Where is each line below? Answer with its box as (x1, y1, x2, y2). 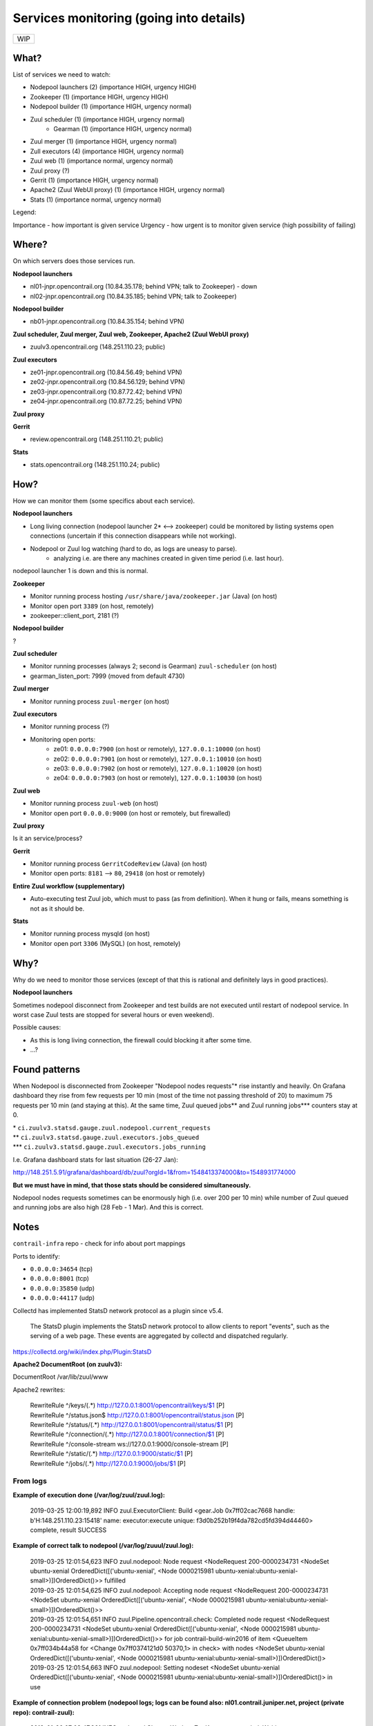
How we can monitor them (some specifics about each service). (12, 496, 195, 505)
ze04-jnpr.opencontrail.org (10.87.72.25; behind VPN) (30, 397, 182, 405)
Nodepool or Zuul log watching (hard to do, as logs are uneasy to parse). (30, 544, 238, 552)
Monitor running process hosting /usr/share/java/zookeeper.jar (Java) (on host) (30, 592, 278, 601)
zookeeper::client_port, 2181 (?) (30, 611, 119, 619)
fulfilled (104, 1576, 126, 1584)
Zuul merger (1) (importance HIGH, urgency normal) (30, 137, 178, 146)
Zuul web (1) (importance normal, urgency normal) (30, 157, 173, 165)
